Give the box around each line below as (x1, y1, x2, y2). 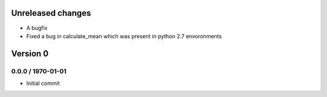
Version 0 (11, 48, 48, 59)
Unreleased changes (11, 8, 91, 18)
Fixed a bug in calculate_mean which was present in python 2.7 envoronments (26, 32, 222, 39)
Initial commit (26, 79, 60, 87)
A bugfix (26, 24, 48, 32)
